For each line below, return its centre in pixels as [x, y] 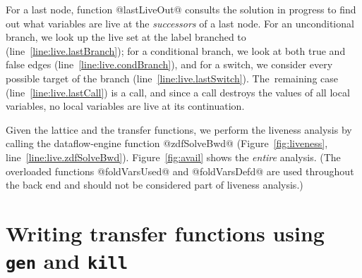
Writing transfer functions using [165, 233]
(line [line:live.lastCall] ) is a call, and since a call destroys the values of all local [178, 92]
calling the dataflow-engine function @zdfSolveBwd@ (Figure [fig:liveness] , [167, 143]
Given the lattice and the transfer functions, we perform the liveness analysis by [179, 129]
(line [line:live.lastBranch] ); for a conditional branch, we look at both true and [176, 50]
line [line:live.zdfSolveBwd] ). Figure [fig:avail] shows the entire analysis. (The [173, 157]
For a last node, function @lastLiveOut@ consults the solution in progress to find [181, 9]
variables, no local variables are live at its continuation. [125, 106]
